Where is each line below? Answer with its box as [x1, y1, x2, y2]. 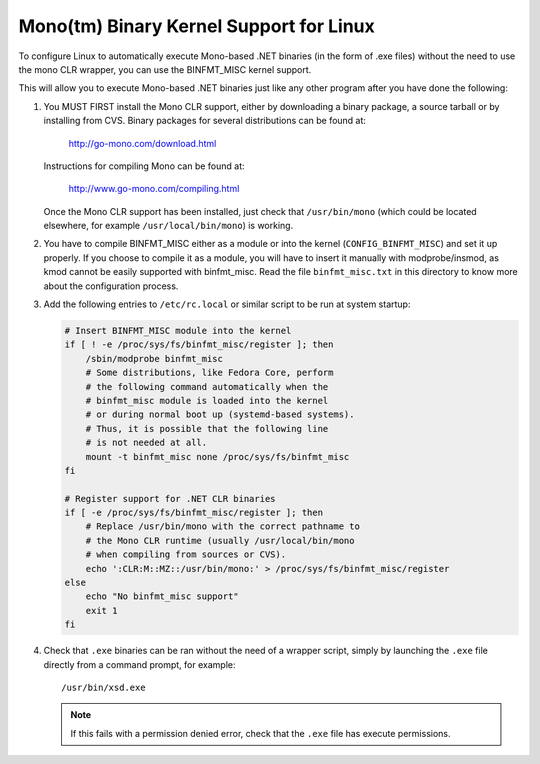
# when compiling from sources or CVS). [85, 549, 287, 560]
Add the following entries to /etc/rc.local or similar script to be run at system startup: [43, 298, 411, 310]
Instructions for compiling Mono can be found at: [43, 160, 245, 172]
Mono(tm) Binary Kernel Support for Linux [18, 15, 375, 37]
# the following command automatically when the [85, 381, 329, 392]
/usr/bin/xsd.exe [61, 681, 146, 693]
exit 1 [85, 605, 118, 616]
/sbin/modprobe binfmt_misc [85, 353, 224, 364]
